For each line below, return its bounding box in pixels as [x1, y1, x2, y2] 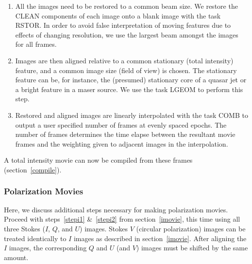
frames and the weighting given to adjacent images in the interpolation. [15, 138, 228, 149]
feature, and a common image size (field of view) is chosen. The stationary [15, 65, 237, 75]
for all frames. [15, 39, 57, 49]
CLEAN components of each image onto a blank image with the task [15, 10, 221, 20]
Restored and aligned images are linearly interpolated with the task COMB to [15, 110, 248, 120]
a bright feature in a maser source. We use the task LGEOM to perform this [15, 84, 243, 94]
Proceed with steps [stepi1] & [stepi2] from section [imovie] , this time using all [4, 214, 240, 224]
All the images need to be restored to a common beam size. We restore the [15, 1, 238, 11]
